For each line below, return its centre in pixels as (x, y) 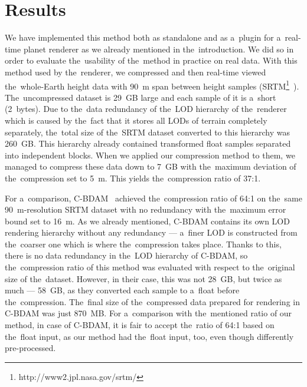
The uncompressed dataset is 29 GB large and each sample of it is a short (141, 97)
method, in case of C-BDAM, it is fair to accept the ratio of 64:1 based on (140, 325)
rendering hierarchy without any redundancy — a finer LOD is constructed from (151, 232)
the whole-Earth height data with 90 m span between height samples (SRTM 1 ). (152, 85)
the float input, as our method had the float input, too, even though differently (149, 336)
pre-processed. (30, 348)
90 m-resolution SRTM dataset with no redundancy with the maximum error (146, 209)
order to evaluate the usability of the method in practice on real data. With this (151, 60)
